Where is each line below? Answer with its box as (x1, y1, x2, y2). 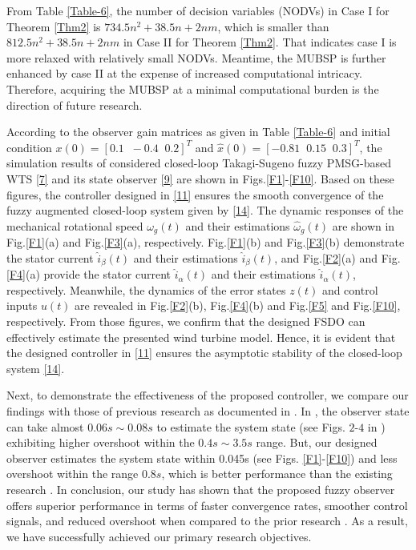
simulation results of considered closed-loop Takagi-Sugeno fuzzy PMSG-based (6, 155, 391, 171)
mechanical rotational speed (6, 217, 143, 234)
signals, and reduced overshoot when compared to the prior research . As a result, (6, 512, 408, 529)
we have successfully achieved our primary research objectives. (6, 528, 312, 544)
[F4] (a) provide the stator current (6, 266, 172, 283)
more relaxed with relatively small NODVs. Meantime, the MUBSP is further (6, 49, 386, 66)
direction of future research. (6, 96, 143, 113)
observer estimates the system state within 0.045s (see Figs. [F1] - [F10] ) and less (6, 449, 398, 466)
